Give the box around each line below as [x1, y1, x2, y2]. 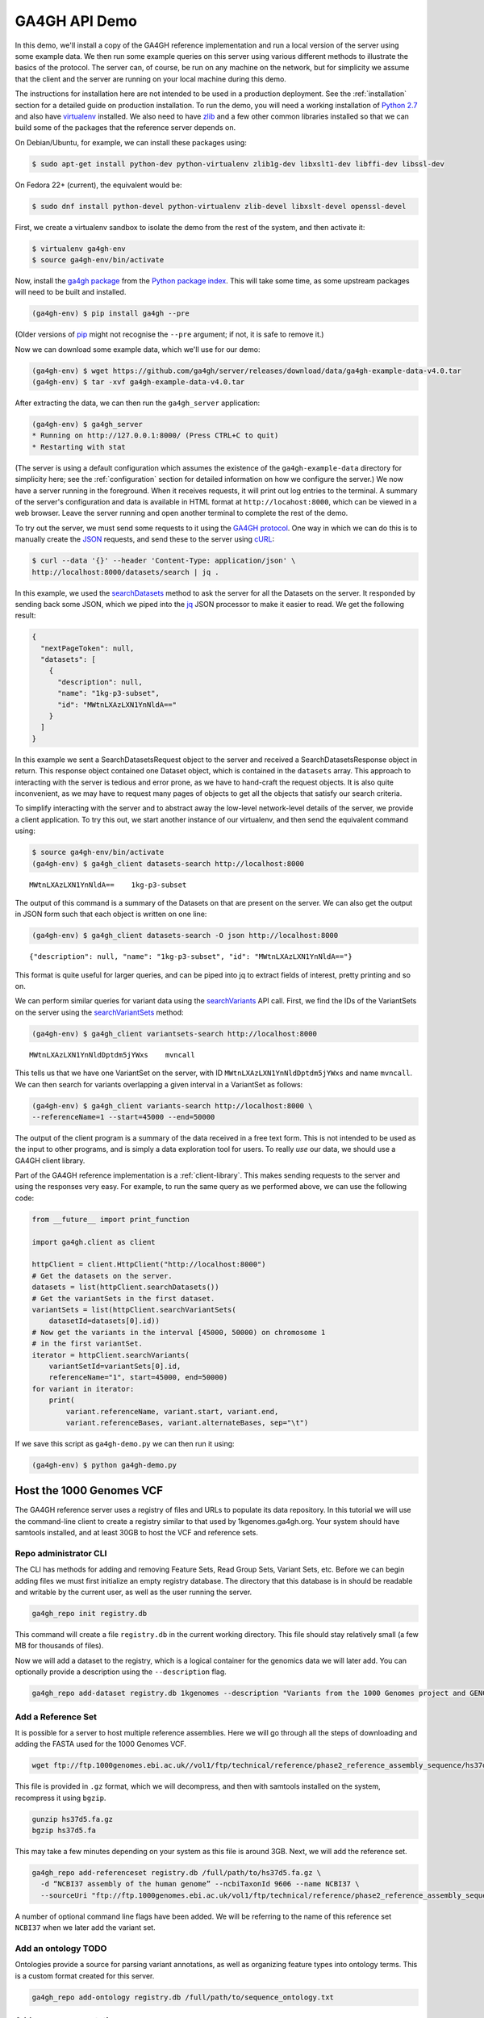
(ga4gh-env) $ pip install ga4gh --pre [31, 309, 190, 318]
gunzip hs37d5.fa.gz [31, 1815, 113, 1823]
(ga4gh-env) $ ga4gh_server [31, 420, 143, 429]
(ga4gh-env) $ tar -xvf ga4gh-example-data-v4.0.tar [31, 378, 245, 387]
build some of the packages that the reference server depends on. [15, 123, 236, 132]
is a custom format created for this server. [15, 1970, 155, 1981]
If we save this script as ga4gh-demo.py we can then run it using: [15, 1438, 235, 1448]
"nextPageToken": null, [40, 643, 135, 653]
